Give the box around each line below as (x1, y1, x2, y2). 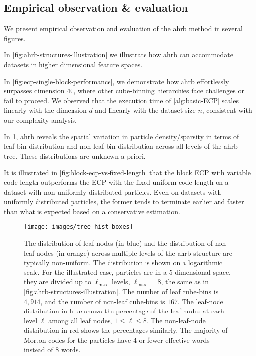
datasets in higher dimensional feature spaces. (4, 59, 143, 69)
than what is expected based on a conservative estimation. (4, 206, 180, 216)
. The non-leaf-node (146, 315, 206, 325)
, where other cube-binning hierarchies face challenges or (73, 86, 244, 96)
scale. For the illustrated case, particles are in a (24, 267, 167, 277)
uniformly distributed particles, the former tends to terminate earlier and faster (4, 196, 244, 207)
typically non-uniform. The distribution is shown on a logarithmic (24, 257, 222, 267)
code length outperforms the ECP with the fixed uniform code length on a (4, 177, 229, 187)
